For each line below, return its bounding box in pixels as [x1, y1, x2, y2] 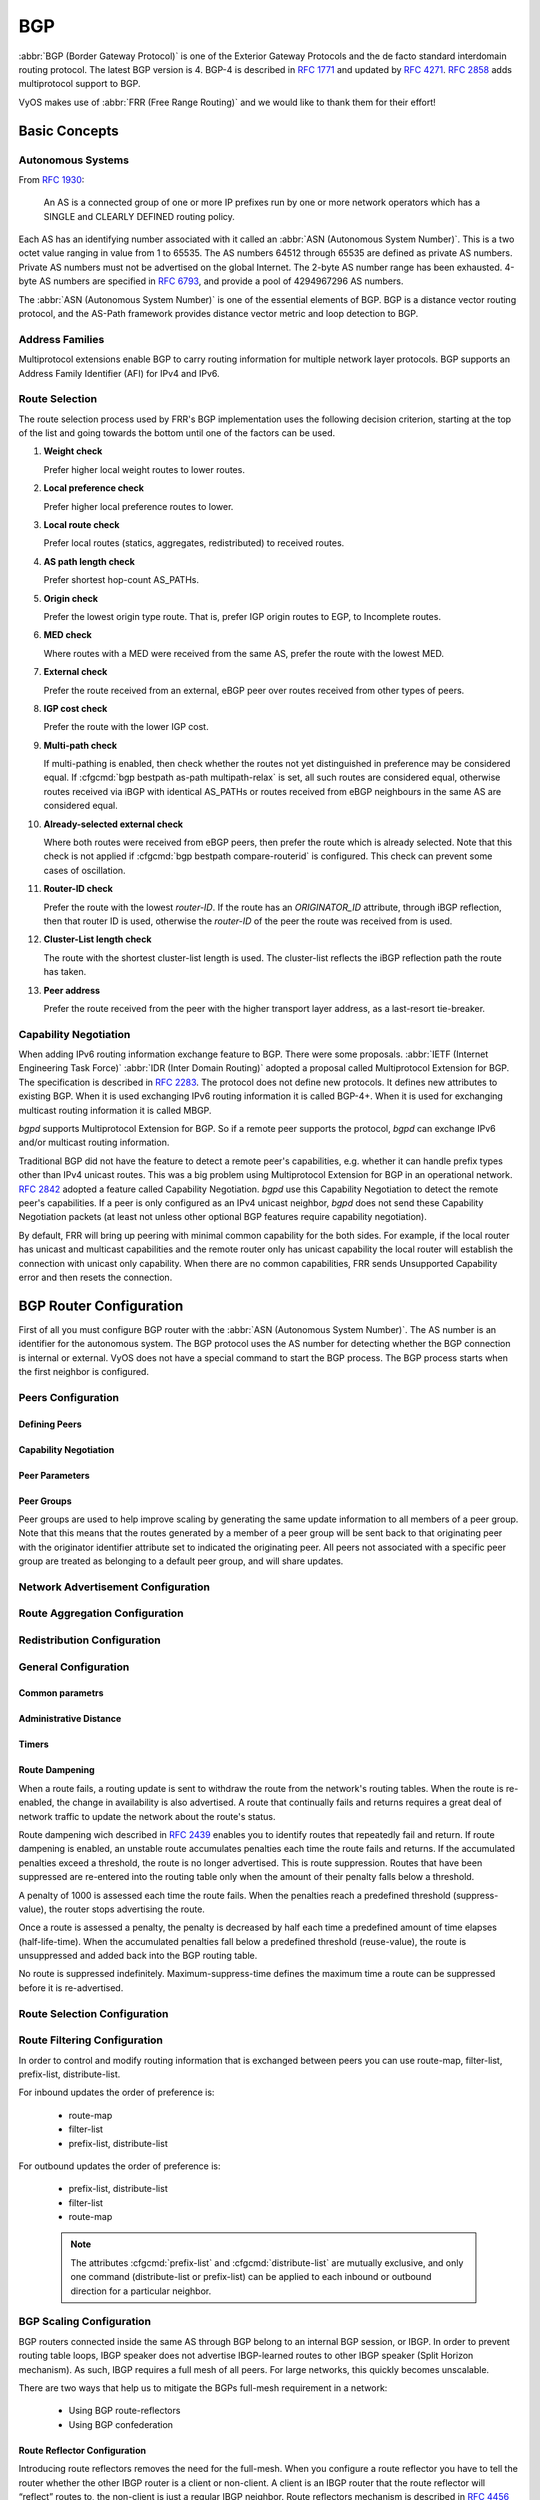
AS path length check [43, 555, 135, 567]
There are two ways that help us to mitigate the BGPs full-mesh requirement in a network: [18, 2381, 388, 2394]
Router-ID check [43, 883, 114, 895]
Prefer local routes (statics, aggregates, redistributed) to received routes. [43, 537, 345, 549]
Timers [18, 1738, 49, 1750]
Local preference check [43, 482, 145, 494]
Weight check [43, 445, 103, 457]
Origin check [43, 592, 99, 604]
